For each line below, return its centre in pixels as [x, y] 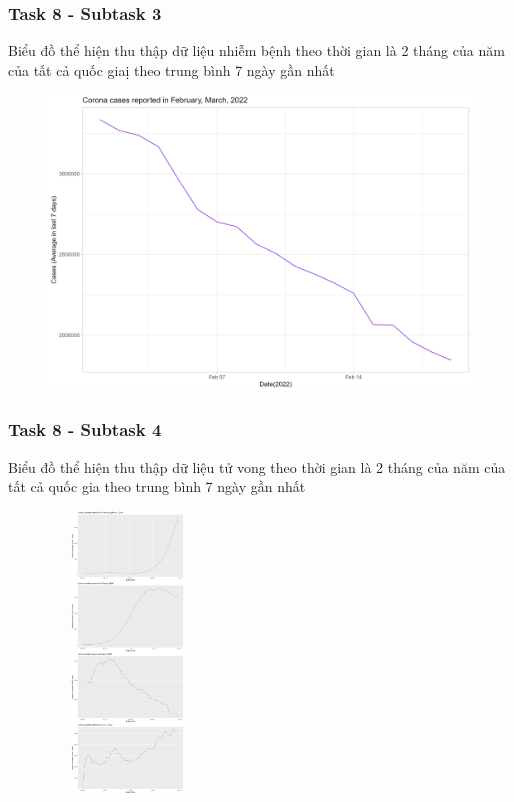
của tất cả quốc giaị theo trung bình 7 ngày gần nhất [171, 69]
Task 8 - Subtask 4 [85, 429]
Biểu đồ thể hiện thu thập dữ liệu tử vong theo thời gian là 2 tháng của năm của [257, 466]
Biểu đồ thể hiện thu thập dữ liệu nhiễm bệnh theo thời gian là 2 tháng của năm [256, 50]
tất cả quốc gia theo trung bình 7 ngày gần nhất [157, 486]
